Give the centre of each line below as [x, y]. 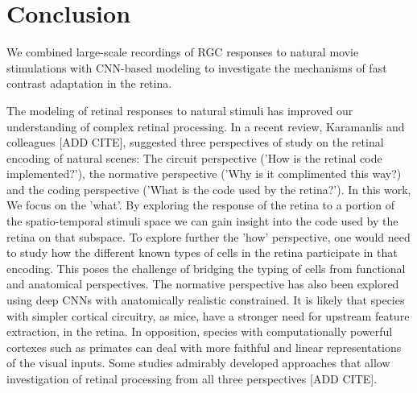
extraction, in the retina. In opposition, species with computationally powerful [200, 331]
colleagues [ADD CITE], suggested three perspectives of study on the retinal [195, 142]
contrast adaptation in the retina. [89, 83]
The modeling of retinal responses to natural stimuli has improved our [180, 110]
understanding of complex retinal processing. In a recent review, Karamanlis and [206, 126]
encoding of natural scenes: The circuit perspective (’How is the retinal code [194, 157]
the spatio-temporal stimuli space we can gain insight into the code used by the [202, 221]
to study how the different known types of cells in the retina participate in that [202, 252]
